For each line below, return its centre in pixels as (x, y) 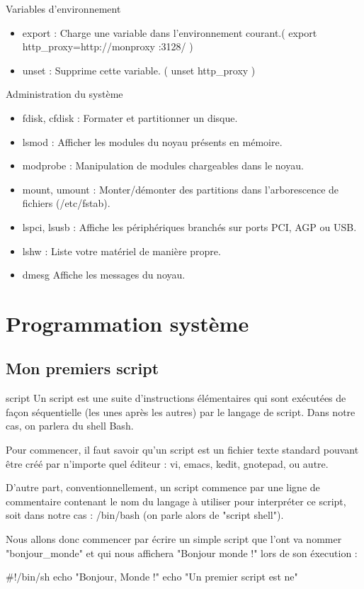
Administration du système (64, 94)
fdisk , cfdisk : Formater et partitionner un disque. (130, 117)
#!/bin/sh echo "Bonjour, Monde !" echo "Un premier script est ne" (152, 577)
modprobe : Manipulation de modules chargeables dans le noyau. (163, 166)
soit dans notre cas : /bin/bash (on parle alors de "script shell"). (145, 515)
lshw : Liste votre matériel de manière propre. (121, 251)
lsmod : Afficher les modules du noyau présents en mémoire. (152, 141)
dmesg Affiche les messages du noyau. (104, 275)
